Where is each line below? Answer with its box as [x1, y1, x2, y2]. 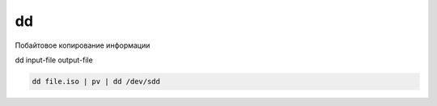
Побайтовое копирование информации [15, 40, 151, 50]
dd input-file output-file [15, 55, 93, 65]
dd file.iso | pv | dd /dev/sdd [32, 77, 161, 86]
